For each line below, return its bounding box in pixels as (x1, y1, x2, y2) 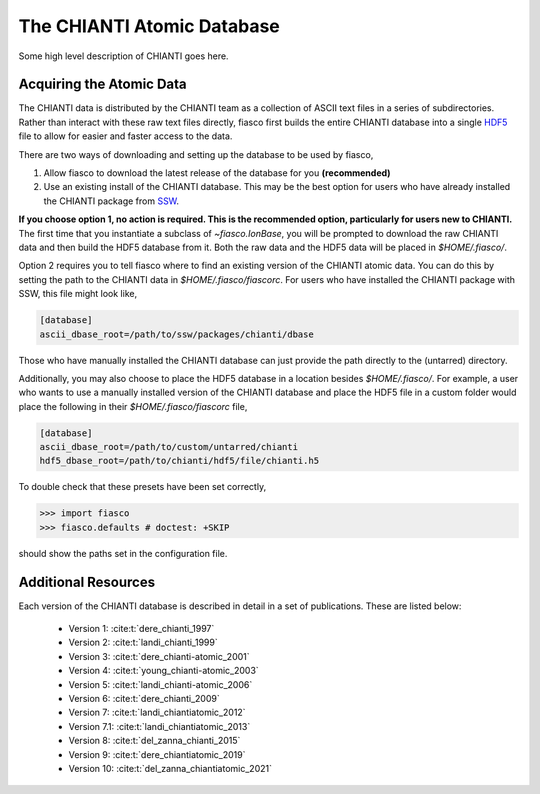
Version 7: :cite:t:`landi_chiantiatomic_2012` (68, 706, 246, 719)
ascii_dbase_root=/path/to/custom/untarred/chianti (39, 441, 299, 453)
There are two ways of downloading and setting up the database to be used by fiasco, (18, 148, 374, 160)
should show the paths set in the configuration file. (18, 547, 228, 559)
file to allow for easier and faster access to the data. (18, 130, 233, 142)
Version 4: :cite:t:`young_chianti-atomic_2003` (68, 665, 259, 677)
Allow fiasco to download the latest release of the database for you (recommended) (43, 167, 391, 179)
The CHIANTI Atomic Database (18, 15, 280, 37)
